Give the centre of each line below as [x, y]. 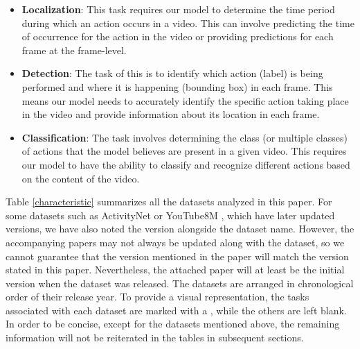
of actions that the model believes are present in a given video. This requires [184, 151]
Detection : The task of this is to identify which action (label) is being [172, 73]
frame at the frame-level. [74, 50]
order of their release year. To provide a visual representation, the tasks [157, 297]
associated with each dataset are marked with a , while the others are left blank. [176, 310]
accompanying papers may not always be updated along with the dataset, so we [175, 242]
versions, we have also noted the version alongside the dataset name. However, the [180, 229]
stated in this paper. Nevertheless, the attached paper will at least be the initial [175, 270]
